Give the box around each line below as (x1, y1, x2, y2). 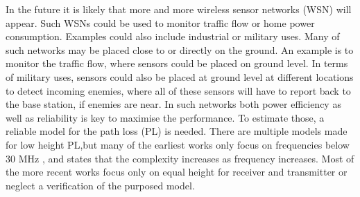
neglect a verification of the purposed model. (6, 178, 195, 192)
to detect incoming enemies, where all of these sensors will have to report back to (6, 83, 351, 97)
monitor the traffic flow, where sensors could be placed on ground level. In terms (6, 56, 348, 71)
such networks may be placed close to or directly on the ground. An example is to (6, 42, 354, 57)
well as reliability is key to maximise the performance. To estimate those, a (6, 110, 325, 124)
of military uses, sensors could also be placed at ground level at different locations (6, 69, 354, 84)
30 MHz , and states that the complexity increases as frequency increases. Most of (6, 151, 354, 165)
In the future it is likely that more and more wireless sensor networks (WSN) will (6, 2, 352, 16)
